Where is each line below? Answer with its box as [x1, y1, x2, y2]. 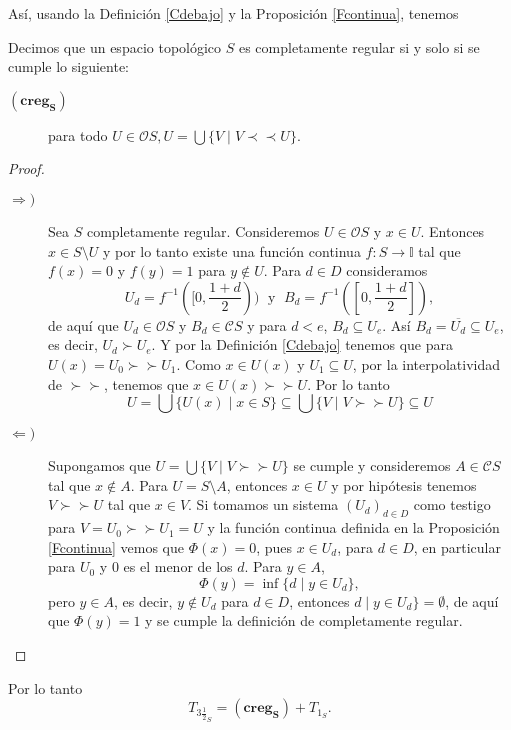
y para [247, 314, 287, 335]
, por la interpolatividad [352, 353, 500, 374]
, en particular [413, 536, 501, 557]
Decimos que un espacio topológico [8, 36, 222, 57]
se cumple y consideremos [293, 455, 451, 476]
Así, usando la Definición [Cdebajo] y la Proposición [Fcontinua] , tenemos [8, 3, 459, 23]
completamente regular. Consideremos [86, 220, 320, 241]
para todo [48, 124, 108, 145]
